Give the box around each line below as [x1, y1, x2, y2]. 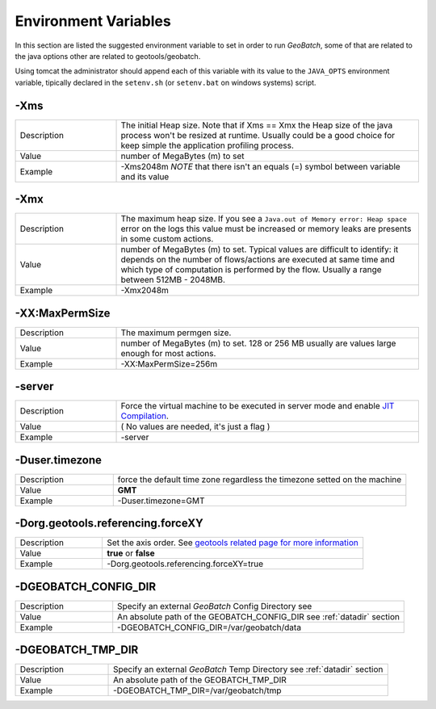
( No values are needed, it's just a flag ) [120, 421, 270, 432]
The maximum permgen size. [120, 327, 232, 338]
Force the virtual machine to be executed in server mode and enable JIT [120, 401, 395, 412]
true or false [106, 547, 155, 559]
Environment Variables [15, 12, 171, 30]
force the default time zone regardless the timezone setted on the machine [117, 473, 402, 485]
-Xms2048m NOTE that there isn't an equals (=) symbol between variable [120, 161, 401, 172]
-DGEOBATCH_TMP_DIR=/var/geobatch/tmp [113, 685, 282, 696]
